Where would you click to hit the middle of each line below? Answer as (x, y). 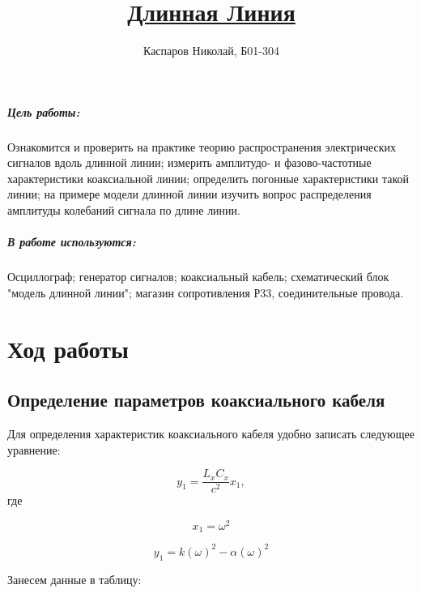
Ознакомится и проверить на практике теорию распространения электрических (202, 146)
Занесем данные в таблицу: (74, 579)
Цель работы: (44, 111)
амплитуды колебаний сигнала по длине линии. (124, 210)
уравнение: (34, 449)
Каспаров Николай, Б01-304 (211, 51)
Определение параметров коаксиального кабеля (196, 400)
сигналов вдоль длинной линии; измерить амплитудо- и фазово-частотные (189, 162)
